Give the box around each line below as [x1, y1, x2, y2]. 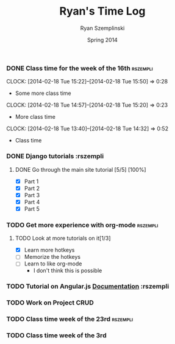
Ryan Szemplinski [80, 24, 125, 32]
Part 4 [24, 198, 40, 205]
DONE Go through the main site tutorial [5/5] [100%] [15, 166, 146, 173]
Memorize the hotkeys [24, 253, 81, 261]
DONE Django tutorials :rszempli [6, 152, 104, 161]
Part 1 [24, 178, 39, 185]
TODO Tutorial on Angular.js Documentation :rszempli [6, 282, 170, 290]
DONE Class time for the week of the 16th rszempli [6, 64, 154, 72]
